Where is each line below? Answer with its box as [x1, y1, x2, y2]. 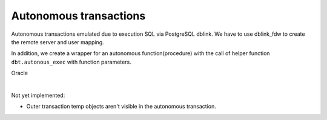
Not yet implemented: [11, 92, 65, 99]
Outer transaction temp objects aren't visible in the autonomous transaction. [26, 103, 216, 110]
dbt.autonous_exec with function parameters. [11, 58, 131, 65]
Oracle [11, 70, 28, 77]
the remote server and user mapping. [11, 38, 104, 45]
